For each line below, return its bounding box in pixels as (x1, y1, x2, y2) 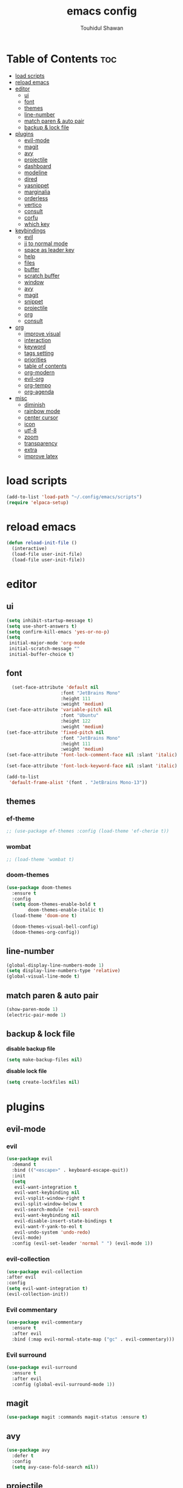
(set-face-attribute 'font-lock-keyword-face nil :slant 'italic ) (6, 763, 178, 769)
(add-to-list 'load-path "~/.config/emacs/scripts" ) (6, 493, 142, 500)
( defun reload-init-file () (6, 540, 78, 546)
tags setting (24, 349, 54, 356)
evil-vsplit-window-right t (14, 1195, 85, 1202)
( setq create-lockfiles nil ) (6, 1079, 80, 1086)
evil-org (24, 375, 44, 382)
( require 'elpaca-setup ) (6, 499, 69, 506)
